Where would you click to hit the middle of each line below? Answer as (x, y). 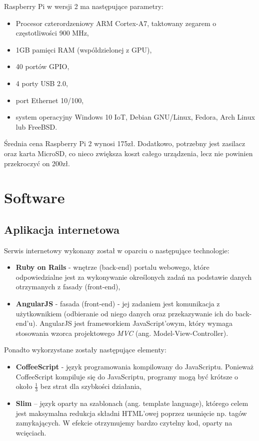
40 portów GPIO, (42, 66)
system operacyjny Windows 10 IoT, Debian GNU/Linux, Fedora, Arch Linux (135, 117)
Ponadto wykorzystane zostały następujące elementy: (85, 350)
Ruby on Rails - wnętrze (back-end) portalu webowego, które (112, 267)
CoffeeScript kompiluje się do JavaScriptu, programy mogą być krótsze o (127, 376)
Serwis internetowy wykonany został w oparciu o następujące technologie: (117, 250)
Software (34, 197)
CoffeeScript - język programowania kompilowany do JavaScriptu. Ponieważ (135, 367)
